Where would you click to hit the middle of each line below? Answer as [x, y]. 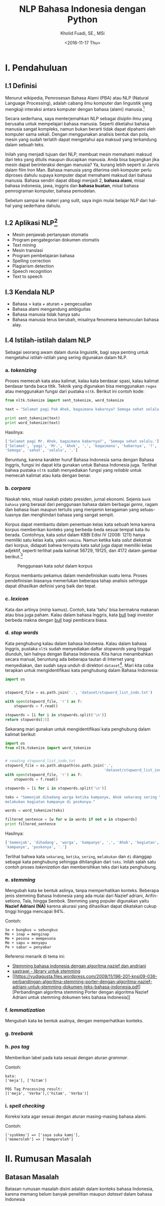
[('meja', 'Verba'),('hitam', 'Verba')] [47, 1093]
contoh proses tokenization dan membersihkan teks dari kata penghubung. [81, 867]
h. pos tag [17, 1047]
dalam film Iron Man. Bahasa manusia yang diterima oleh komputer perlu [78, 170]
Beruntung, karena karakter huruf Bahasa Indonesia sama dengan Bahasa [80, 460]
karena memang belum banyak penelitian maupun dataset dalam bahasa [79, 1194]
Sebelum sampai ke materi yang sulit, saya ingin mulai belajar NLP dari [77, 201]
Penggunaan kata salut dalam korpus [55, 566]
